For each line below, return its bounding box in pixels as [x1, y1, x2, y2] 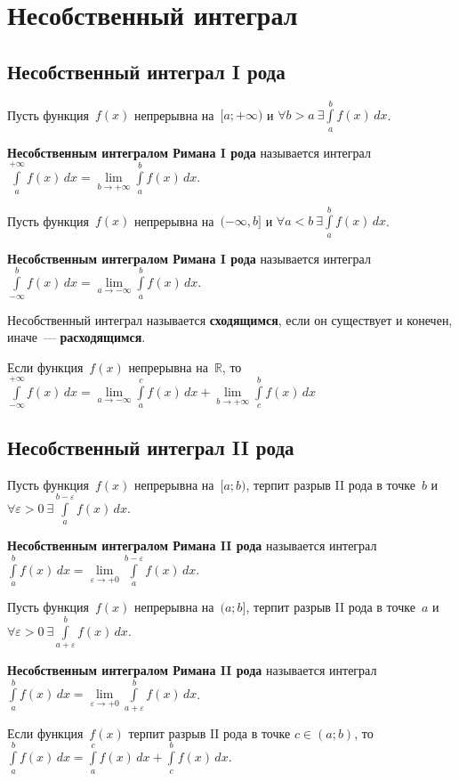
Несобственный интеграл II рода [7, 433, 294, 460]
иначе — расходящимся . [7, 328, 146, 346]
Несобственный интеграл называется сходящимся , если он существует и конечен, [7, 310, 453, 329]
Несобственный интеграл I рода [7, 57, 286, 85]
